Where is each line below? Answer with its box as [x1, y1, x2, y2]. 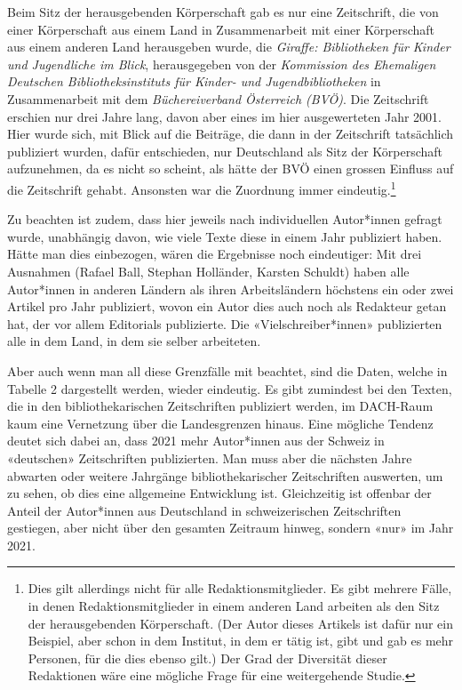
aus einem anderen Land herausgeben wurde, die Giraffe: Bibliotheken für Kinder [7, 37, 450, 56]
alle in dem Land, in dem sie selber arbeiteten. [7, 332, 261, 350]
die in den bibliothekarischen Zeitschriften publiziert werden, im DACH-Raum [7, 397, 434, 415]
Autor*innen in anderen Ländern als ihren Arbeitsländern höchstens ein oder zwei [7, 279, 454, 298]
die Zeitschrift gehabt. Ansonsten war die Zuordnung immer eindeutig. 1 [7, 177, 396, 198]
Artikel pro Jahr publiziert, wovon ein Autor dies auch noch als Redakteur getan [7, 297, 447, 316]
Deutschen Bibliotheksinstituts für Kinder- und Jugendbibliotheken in [7, 72, 381, 91]
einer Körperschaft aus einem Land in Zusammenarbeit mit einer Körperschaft [7, 20, 435, 38]
